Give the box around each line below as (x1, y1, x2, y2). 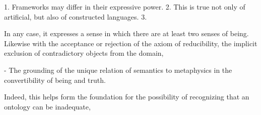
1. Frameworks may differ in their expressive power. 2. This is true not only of (4, 2, 245, 12)
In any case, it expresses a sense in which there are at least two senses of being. (4, 28, 249, 39)
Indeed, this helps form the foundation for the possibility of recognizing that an (4, 91, 249, 102)
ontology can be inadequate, (4, 101, 91, 111)
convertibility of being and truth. (4, 74, 106, 85)
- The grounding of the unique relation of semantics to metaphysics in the (4, 64, 232, 75)
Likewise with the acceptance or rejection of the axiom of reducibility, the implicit (4, 38, 257, 48)
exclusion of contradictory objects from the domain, (4, 48, 164, 58)
